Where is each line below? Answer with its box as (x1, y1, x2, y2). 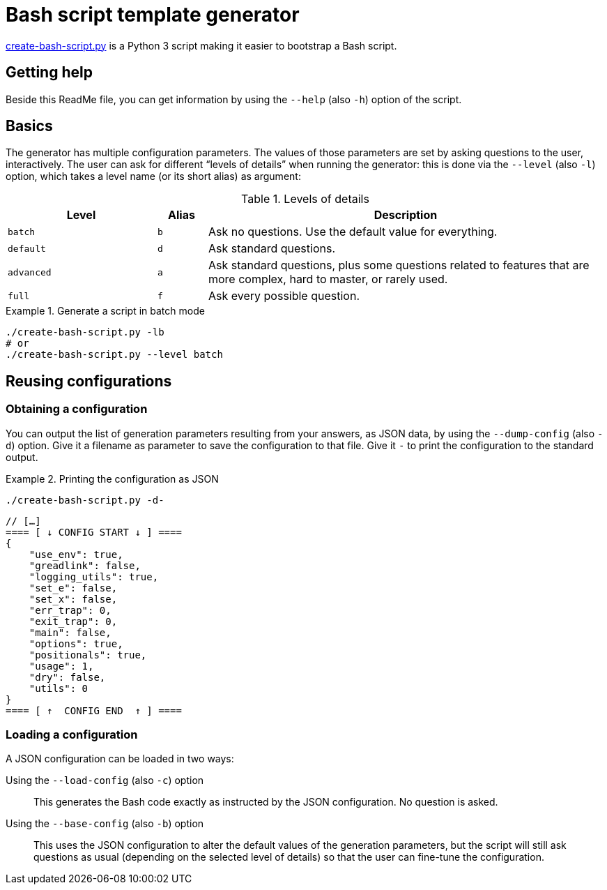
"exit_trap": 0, (29, 615, 118, 627)
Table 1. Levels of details (241, 192, 369, 206)
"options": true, (29, 638, 123, 649)
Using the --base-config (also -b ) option (6, 817, 204, 830)
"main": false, (29, 626, 112, 638)
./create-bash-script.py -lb (6, 326, 164, 338)
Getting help (6, 63, 93, 82)
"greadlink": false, (29, 559, 141, 571)
